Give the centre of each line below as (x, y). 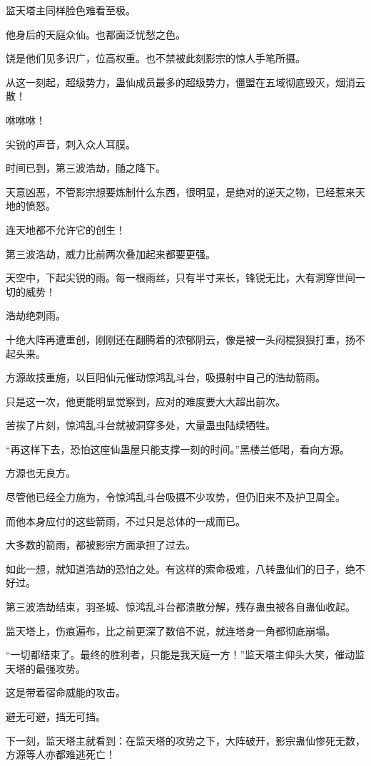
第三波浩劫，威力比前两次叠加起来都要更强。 (111, 253)
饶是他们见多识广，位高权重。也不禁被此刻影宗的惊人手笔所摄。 (156, 58)
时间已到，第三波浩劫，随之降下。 (86, 168)
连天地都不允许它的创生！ (66, 229)
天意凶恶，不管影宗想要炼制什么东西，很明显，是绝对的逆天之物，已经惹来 (181, 191)
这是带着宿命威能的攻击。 (66, 692)
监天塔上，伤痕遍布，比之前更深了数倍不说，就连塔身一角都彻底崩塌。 (171, 630)
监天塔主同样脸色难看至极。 (71, 10)
